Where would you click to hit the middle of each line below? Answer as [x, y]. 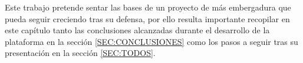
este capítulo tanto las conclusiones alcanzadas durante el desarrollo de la [137, 30]
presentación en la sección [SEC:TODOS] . [80, 53]
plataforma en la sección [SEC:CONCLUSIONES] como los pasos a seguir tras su [151, 41]
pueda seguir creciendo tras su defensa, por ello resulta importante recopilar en [147, 18]
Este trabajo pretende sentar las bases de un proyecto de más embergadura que [148, 7]
